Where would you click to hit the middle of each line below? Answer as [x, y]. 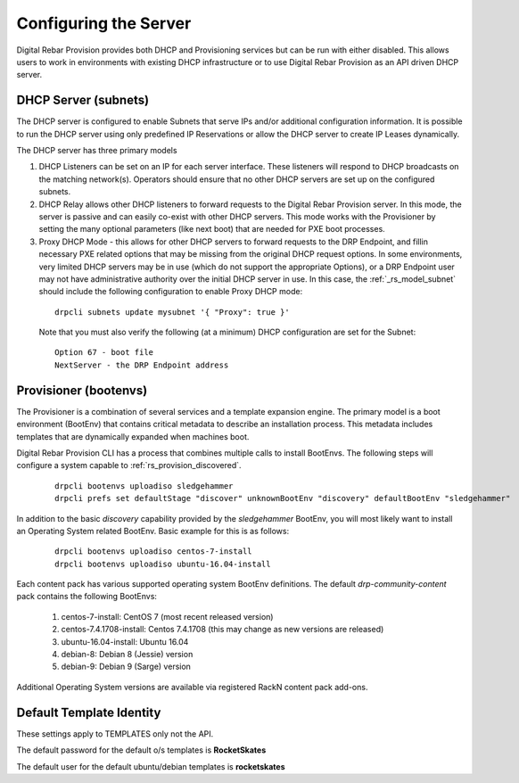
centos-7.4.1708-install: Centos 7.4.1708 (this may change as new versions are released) [222, 630]
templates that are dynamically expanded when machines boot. [133, 436]
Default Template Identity [89, 712]
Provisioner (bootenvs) [82, 390]
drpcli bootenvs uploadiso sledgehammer [144, 486]
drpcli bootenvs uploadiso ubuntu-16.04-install [163, 564]
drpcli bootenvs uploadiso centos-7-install [154, 552]
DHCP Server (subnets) [83, 100]
